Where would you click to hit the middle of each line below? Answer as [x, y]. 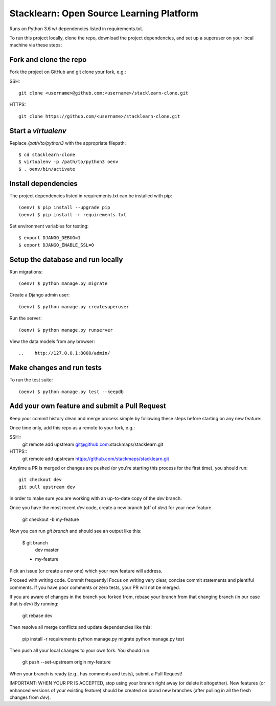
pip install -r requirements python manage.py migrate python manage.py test [103, 639]
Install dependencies [43, 183]
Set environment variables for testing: [49, 226]
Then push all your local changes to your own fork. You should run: [80, 650]
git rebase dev [38, 616]
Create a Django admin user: [40, 295]
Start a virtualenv [38, 131]
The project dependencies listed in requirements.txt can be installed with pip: [91, 196]
